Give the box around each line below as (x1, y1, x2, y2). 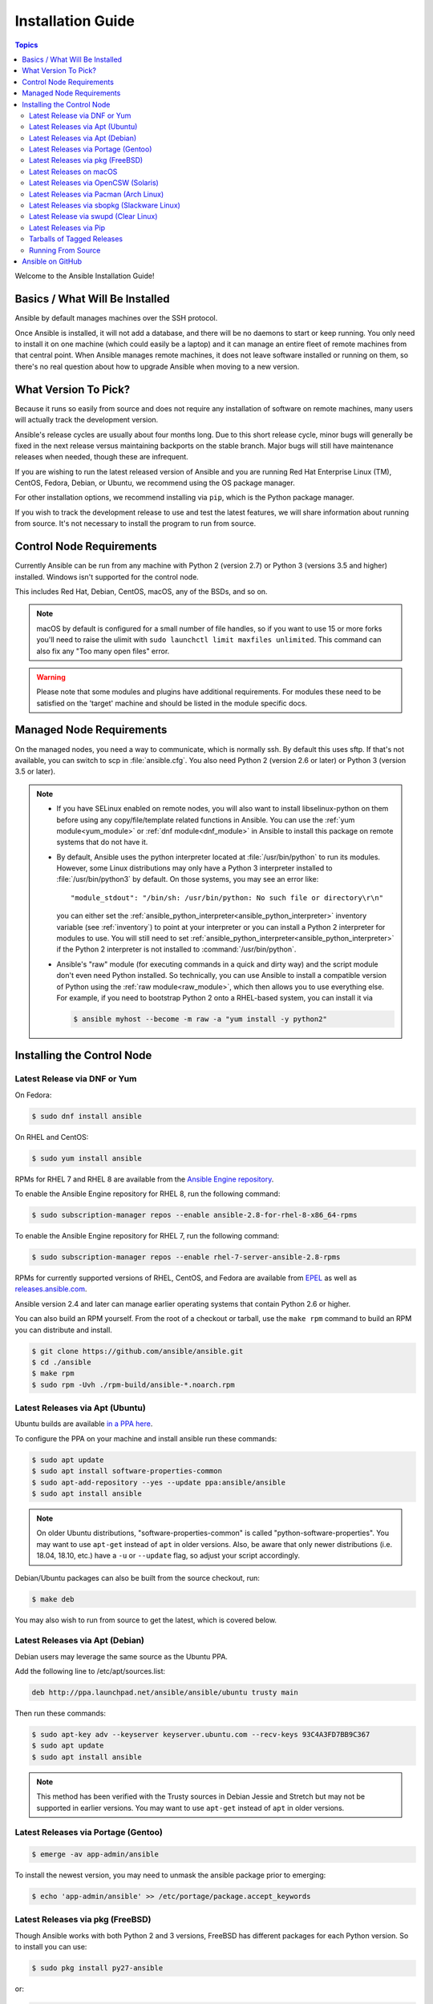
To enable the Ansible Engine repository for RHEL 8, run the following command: (14, 1189, 281, 1198)
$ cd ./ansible (31, 1357, 91, 1367)
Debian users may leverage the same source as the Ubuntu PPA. (14, 1651, 229, 1661)
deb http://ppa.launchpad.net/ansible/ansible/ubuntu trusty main (31, 1688, 298, 1697)
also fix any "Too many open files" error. (36, 646, 170, 656)
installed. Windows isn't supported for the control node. (14, 572, 200, 581)
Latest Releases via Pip (29, 223, 106, 232)
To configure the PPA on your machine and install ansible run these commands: (14, 1433, 277, 1443)
